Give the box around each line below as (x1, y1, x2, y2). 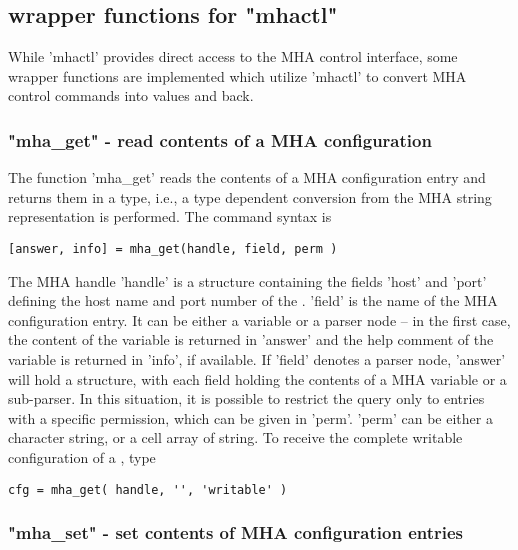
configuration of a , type (8, 446, 156, 467)
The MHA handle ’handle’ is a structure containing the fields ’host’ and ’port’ (8, 270, 487, 291)
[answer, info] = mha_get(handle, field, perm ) (8, 241, 338, 256)
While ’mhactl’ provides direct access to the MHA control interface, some (8, 46, 458, 67)
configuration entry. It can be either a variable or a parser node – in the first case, (8, 309, 511, 330)
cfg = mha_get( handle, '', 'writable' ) (8, 482, 288, 497)
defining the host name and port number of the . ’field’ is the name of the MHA (8, 290, 498, 311)
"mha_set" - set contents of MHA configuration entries (8, 520, 464, 545)
